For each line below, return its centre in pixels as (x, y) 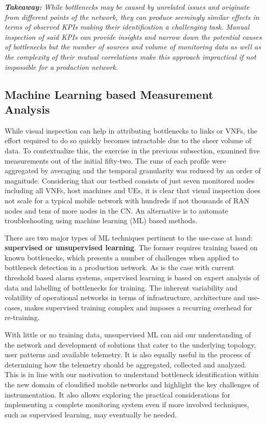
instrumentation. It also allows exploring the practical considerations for (117, 394)
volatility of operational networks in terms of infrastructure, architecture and (125, 297)
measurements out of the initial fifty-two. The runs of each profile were (115, 160)
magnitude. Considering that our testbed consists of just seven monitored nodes (130, 180)
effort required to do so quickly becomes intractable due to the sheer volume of (128, 140)
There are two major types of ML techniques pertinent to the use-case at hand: (129, 237)
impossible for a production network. (62, 67)
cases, (14, 307)
